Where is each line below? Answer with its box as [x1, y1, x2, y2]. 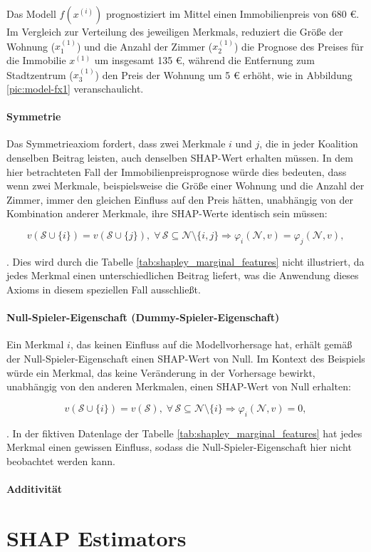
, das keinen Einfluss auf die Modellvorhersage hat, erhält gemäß [70, 337, 352, 352]
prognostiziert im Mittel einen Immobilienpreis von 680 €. [105, 6, 360, 21]
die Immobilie [6, 53, 66, 67]
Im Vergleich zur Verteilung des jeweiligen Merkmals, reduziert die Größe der [6, 24, 343, 38]
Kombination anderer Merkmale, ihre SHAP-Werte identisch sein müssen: [6, 206, 328, 221]
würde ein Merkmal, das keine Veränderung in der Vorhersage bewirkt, [6, 365, 315, 380]
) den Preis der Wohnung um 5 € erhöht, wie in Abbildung [95, 67, 352, 82]
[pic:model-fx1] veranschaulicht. [6, 81, 144, 95]
